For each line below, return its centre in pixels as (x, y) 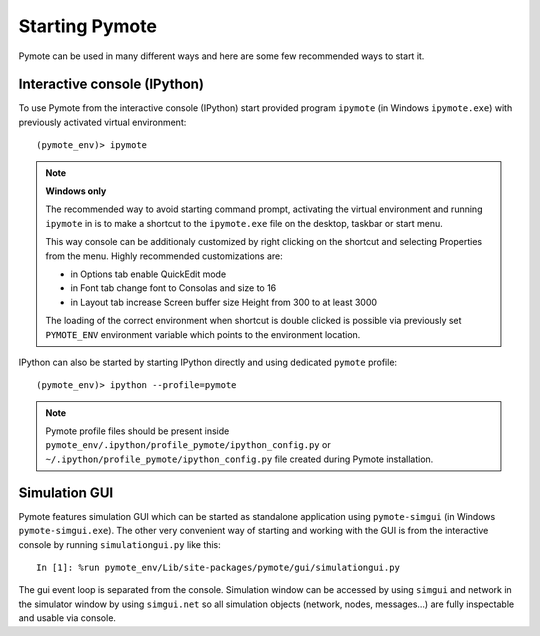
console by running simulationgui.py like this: (120, 544)
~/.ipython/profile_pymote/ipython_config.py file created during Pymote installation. (239, 459)
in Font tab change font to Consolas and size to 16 (173, 288)
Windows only (76, 191)
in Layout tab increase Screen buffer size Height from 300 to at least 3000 (224, 302)
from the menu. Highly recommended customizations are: (164, 256)
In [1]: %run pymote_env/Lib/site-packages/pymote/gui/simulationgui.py (218, 567)
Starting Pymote (87, 26)
